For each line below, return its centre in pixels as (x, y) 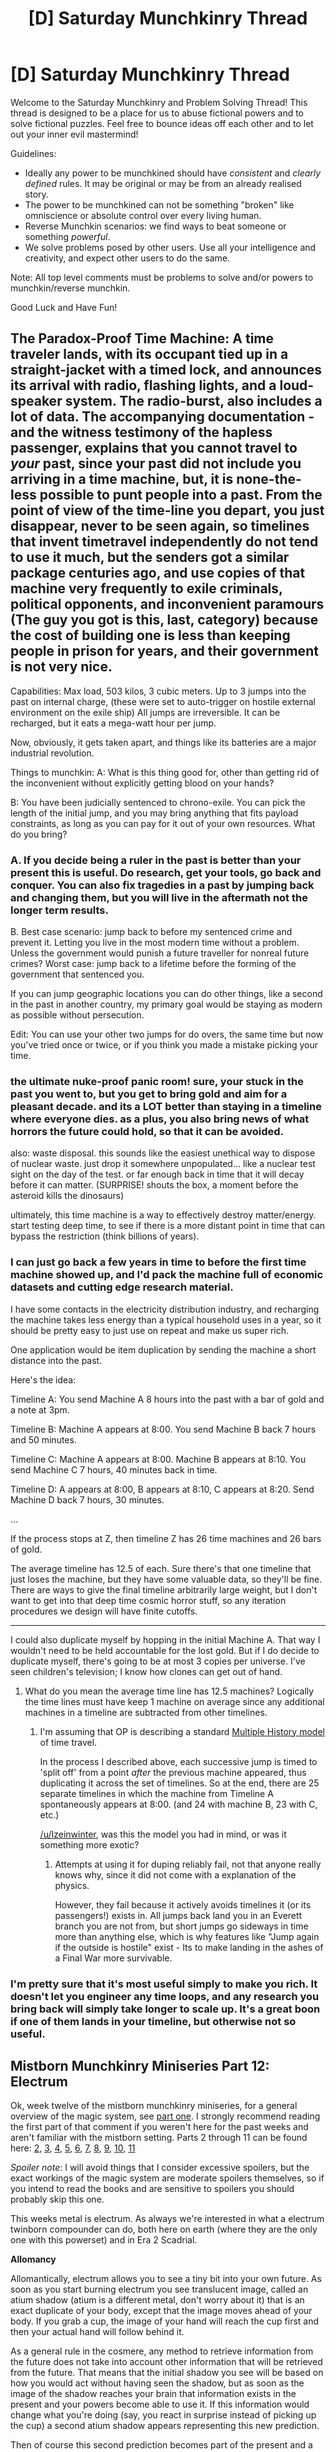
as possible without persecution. (77, 1015)
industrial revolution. (52, 753)
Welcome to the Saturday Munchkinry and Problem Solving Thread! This (159, 102)
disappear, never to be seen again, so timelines (160, 526)
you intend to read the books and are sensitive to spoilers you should (152, 2189)
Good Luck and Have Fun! (64, 307)
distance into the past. (56, 1360)
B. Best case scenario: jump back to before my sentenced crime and (151, 932)
